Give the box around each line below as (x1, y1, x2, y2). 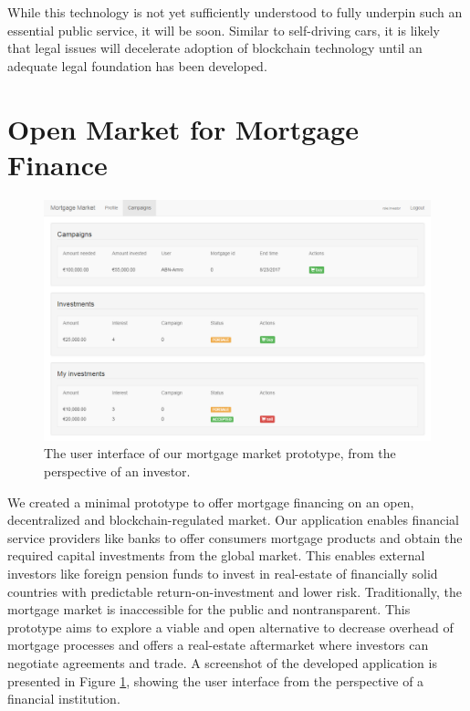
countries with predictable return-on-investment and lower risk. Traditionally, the (7, 581, 462, 601)
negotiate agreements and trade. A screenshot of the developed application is (7, 653, 437, 672)
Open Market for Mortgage (7, 110, 359, 147)
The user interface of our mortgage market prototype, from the (44, 444, 396, 463)
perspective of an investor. (44, 462, 191, 481)
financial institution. (7, 689, 120, 708)
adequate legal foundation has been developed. (7, 56, 267, 75)
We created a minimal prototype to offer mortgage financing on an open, (7, 492, 414, 511)
